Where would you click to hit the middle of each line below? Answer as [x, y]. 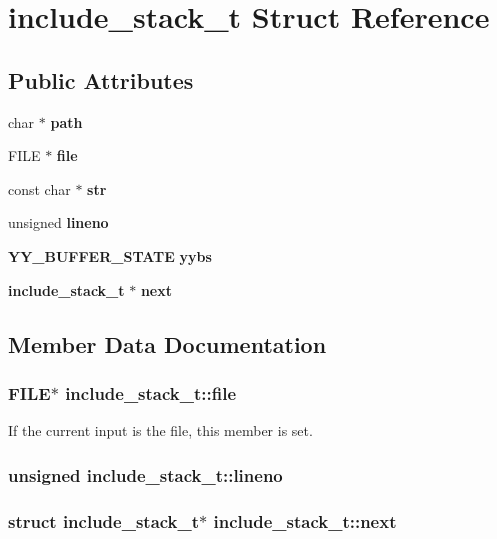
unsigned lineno [58, 222]
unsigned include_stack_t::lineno [145, 474]
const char [39, 188]
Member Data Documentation [167, 343]
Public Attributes [101, 79]
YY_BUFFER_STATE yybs [110, 255]
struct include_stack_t [104, 520]
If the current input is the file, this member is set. [160, 430]
